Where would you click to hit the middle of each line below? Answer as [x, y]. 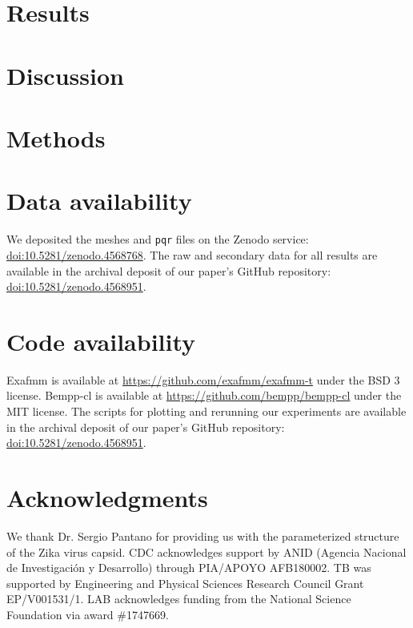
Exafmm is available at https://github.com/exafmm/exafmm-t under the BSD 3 [203, 379]
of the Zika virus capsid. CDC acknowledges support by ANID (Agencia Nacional [206, 552]
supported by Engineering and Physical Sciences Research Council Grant [185, 583]
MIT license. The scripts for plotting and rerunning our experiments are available [206, 411]
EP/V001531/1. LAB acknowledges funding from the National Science [179, 599]
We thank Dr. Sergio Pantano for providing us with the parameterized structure [203, 535]
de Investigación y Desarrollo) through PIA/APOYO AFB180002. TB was [189, 568]
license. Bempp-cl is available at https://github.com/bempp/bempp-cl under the [204, 395]
